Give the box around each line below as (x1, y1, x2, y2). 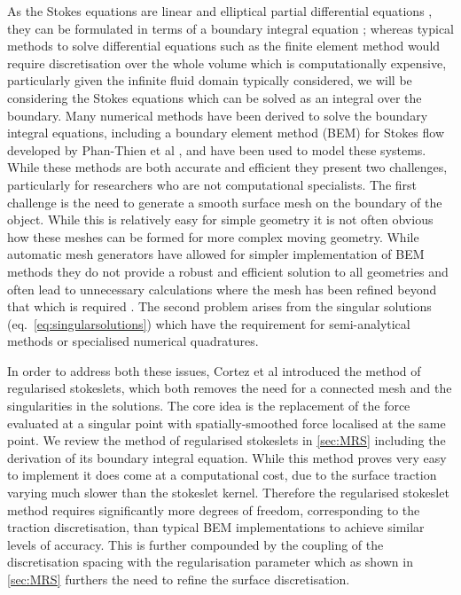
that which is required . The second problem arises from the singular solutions (7, 297, 432, 316)
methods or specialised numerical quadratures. (7, 332, 259, 350)
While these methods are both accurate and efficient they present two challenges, (7, 158, 448, 176)
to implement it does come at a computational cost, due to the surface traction (7, 466, 437, 484)
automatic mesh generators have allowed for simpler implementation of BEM (7, 245, 425, 263)
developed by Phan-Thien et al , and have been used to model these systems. (7, 140, 426, 159)
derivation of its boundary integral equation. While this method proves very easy (7, 448, 447, 466)
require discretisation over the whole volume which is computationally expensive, (7, 53, 447, 72)
